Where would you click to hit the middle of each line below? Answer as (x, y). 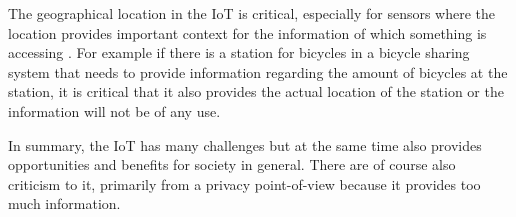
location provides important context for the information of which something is (247, 32)
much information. (64, 203)
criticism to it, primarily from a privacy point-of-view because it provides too (244, 183)
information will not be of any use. (114, 110)
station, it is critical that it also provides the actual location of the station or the (256, 91)
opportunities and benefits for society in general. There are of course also (232, 164)
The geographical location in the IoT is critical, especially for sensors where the (252, 13)
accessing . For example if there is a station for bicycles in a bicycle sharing (239, 52)
